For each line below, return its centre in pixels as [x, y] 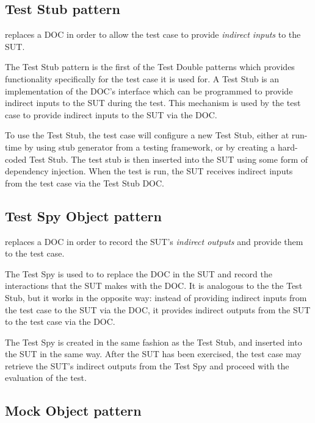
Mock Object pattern [73, 411]
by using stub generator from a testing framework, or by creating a [150, 147]
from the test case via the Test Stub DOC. [85, 183]
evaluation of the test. [46, 378]
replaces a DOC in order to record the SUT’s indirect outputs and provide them [154, 241]
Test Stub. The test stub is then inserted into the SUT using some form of [169, 159]
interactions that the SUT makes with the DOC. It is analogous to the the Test [154, 286]
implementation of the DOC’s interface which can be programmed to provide [149, 91]
